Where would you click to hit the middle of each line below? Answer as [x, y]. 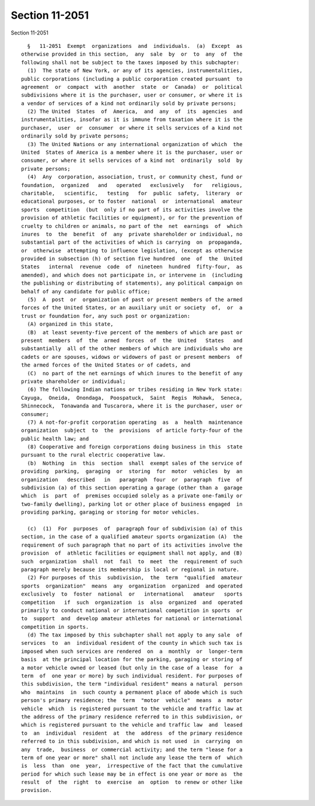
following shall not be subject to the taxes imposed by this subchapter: [130, 62]
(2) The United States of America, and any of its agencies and [135, 112]
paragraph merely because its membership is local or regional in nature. [130, 569]
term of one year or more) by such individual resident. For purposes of [132, 676]
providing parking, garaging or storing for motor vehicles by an [132, 471]
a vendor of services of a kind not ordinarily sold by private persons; [129, 103]
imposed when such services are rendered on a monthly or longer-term [132, 651]
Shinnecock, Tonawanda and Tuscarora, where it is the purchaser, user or [132, 406]
